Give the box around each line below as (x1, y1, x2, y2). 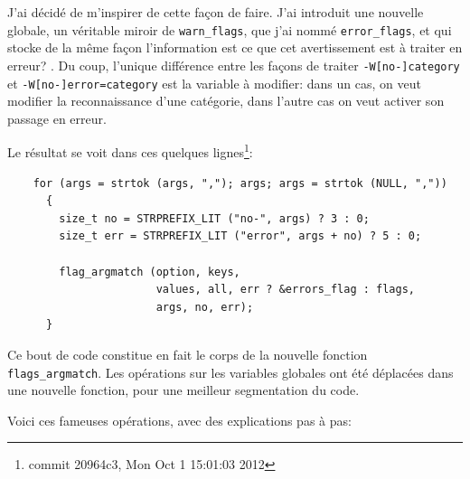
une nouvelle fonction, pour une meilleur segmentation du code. (7, 380, 360, 399)
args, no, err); (155, 300, 254, 314)
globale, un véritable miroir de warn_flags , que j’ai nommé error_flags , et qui (7, 20, 452, 39)
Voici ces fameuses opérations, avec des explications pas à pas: (7, 410, 352, 429)
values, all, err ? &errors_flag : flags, (155, 283, 416, 296)
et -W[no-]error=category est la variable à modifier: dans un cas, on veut (7, 73, 421, 92)
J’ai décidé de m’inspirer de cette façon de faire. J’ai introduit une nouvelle (7, 3, 424, 21)
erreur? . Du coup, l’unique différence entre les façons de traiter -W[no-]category (7, 55, 460, 74)
